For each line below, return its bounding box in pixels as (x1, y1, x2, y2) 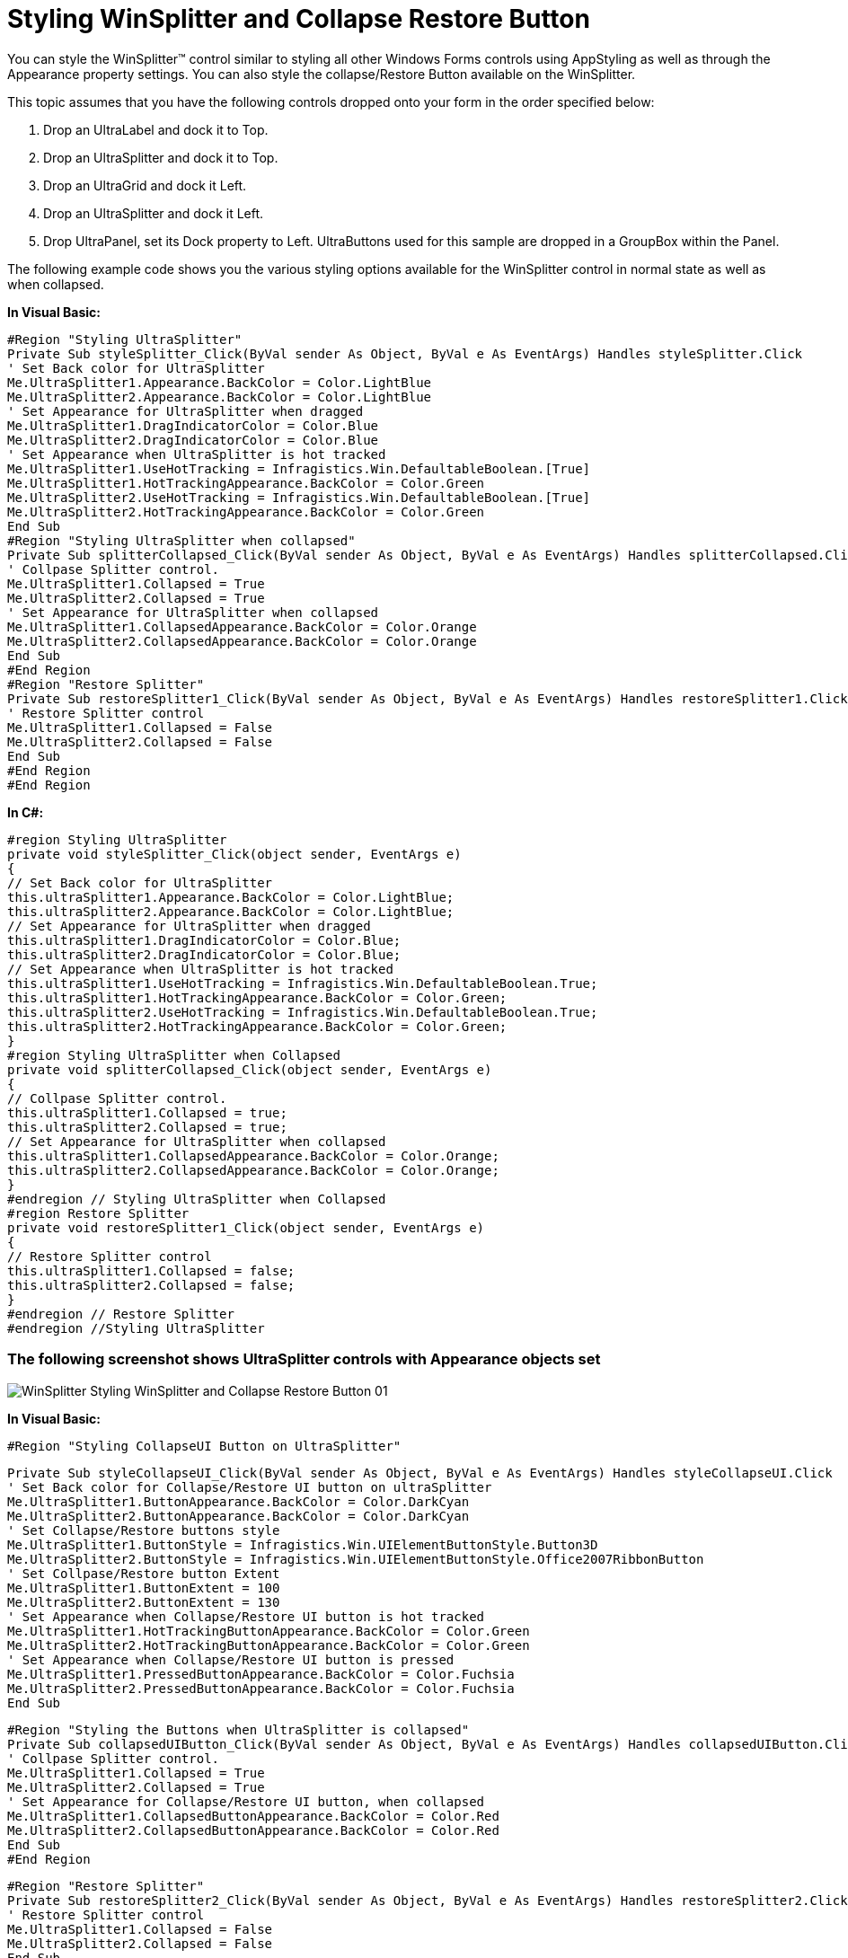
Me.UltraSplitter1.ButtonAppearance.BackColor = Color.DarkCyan (7, 1494, 470, 1509)
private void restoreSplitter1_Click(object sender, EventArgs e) (7, 1220, 485, 1235)
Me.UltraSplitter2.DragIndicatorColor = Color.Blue (7, 432, 379, 447)
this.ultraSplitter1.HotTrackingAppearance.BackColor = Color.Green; (7, 990, 508, 1005)
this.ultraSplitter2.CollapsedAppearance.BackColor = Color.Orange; (7, 1162, 499, 1177)
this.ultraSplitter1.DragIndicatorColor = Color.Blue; (7, 932, 402, 948)
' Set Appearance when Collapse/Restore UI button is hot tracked (7, 1609, 485, 1624)
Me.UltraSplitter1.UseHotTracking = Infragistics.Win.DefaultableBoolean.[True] (7, 461, 591, 476)
